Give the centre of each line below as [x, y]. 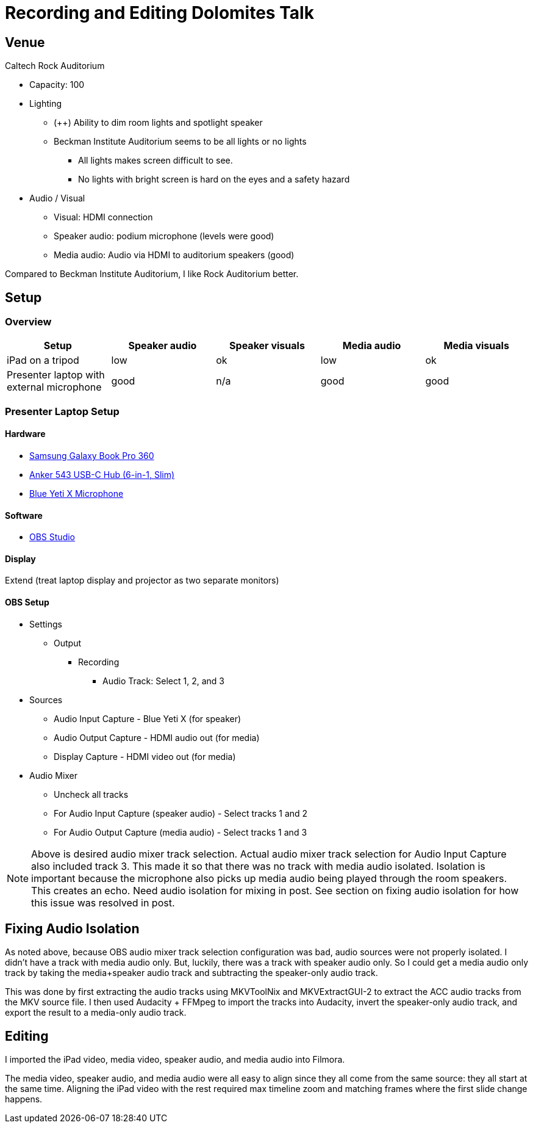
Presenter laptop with [56, 375]
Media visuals [476, 346]
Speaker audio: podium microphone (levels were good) [164, 236]
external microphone [54, 387]
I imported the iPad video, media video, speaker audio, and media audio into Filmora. [175, 1060]
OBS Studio [52, 537]
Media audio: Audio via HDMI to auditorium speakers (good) [174, 255]
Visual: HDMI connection [103, 217]
